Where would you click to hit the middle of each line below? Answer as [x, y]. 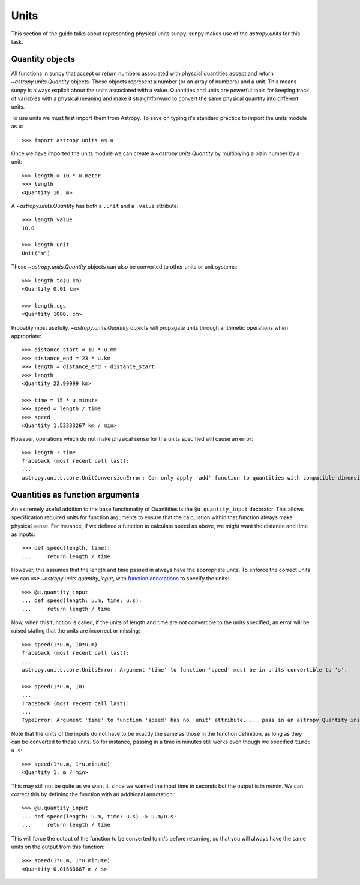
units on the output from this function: [58, 847]
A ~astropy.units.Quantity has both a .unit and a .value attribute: [95, 206]
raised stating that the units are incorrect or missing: [76, 631]
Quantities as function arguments [75, 495]
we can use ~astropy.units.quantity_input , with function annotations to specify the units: [120, 578]
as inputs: [23, 534]
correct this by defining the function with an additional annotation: [93, 794]
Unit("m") [36, 253]
